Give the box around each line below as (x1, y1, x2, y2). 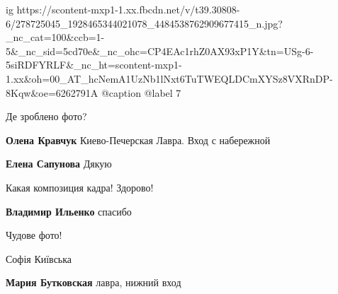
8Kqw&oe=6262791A (6, 85, 98, 100)
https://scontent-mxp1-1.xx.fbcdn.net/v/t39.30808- (16, 2, 240, 16)
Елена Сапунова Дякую (6, 156, 112, 171)
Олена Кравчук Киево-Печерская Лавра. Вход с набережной (6, 132, 271, 147)
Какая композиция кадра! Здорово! (6, 180, 154, 194)
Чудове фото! (6, 228, 62, 242)
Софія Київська (6, 251, 72, 266)
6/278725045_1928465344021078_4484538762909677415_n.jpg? (6, 16, 283, 30)
